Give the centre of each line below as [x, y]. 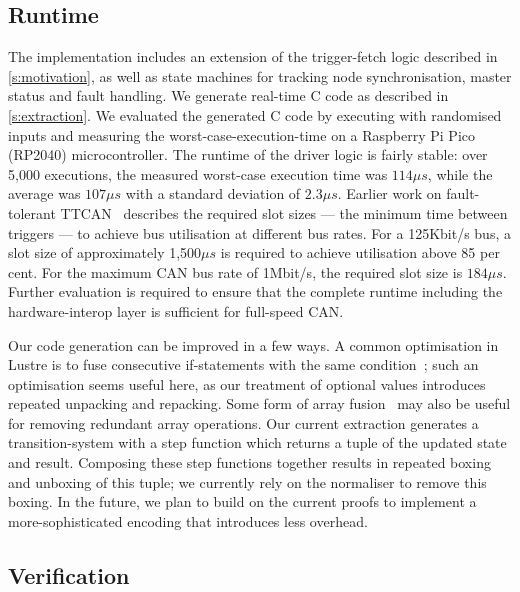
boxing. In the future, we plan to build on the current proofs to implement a [242, 501]
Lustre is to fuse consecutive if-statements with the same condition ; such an [243, 364]
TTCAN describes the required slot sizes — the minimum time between [284, 212]
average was [44, 193]
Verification [69, 574]
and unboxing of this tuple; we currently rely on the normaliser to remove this [247, 481]
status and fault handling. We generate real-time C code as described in [228, 95]
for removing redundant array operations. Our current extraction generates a [243, 422]
